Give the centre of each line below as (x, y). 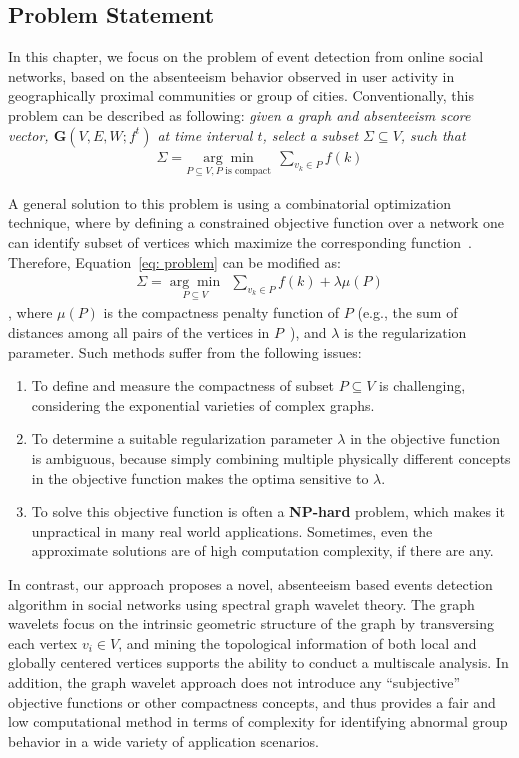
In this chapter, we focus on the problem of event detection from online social (246, 56)
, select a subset (310, 134)
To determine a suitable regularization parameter (182, 438)
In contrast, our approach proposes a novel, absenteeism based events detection (250, 583)
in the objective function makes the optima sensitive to (200, 477)
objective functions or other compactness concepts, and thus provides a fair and (252, 701)
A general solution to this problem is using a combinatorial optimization (230, 202)
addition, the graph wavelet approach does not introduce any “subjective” (234, 681)
